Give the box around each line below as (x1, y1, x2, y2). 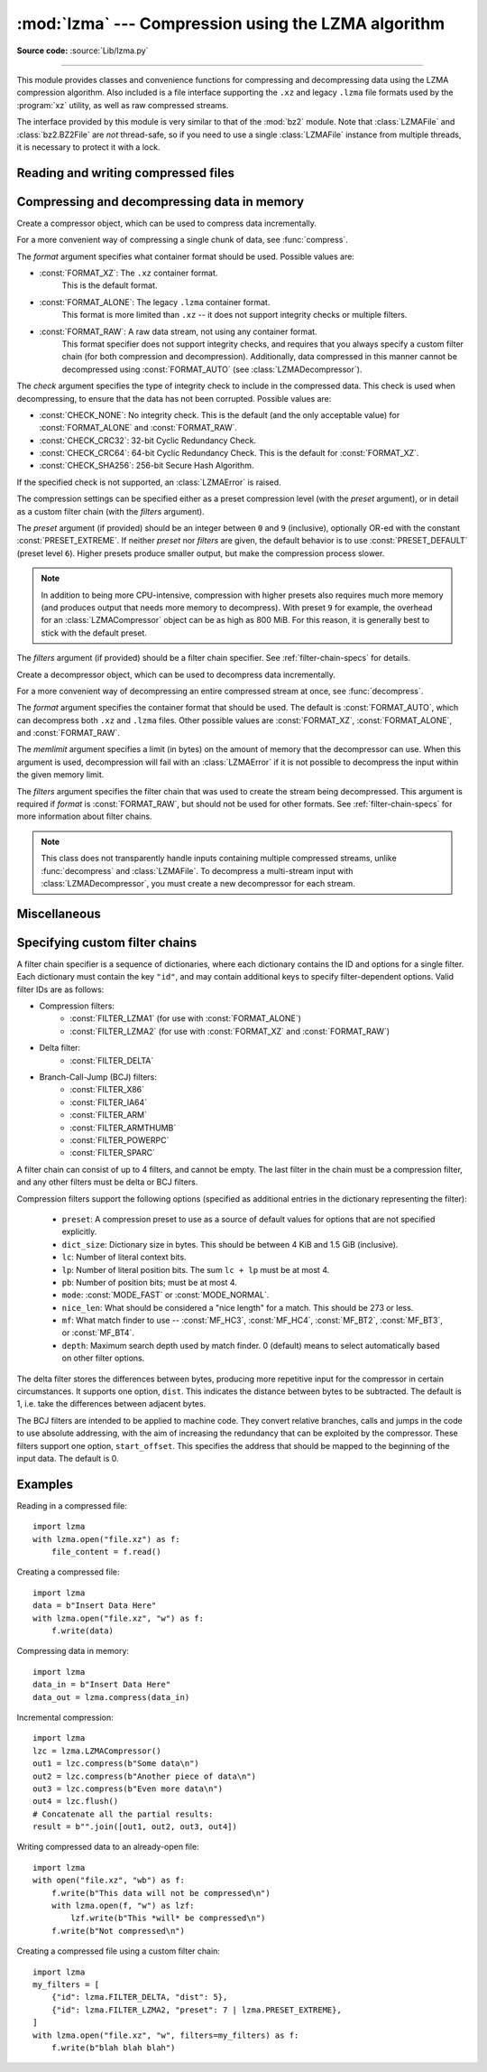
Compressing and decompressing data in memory (16, 194, 305, 209)
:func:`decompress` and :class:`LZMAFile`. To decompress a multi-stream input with (41, 865, 354, 876)
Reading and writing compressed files (16, 165, 234, 181)
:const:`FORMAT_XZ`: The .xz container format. (39, 267, 218, 278)
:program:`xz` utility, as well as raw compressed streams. (16, 99, 229, 110)
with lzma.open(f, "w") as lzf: (51, 1900, 195, 1911)
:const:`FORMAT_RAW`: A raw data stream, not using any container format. (39, 326, 317, 337)
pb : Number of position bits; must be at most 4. (61, 1277, 238, 1287)
